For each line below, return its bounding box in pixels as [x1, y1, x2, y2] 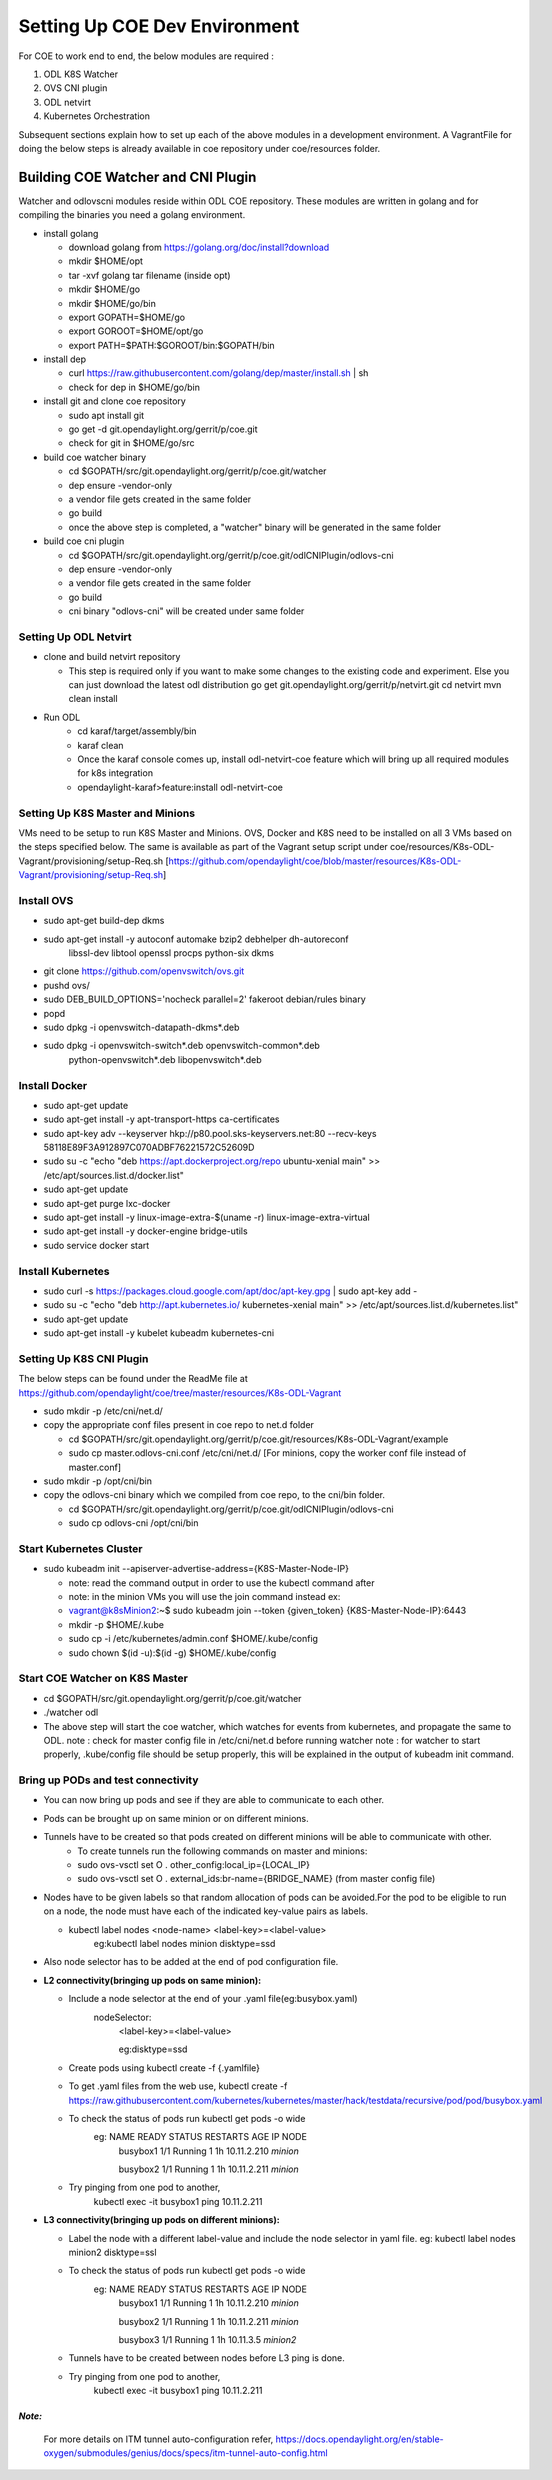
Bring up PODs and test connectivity [18, 1773, 199, 1787]
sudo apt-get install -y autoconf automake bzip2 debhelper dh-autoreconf [43, 933, 349, 945]
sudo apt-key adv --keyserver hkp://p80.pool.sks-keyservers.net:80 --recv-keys [43, 1127, 377, 1139]
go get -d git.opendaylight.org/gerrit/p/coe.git [68, 423, 259, 435]
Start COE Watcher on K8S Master [18, 1671, 189, 1685]
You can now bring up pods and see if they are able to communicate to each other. [43, 1794, 385, 1806]
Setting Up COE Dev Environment [18, 15, 300, 37]
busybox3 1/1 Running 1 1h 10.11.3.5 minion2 [118, 2333, 297, 2345]
